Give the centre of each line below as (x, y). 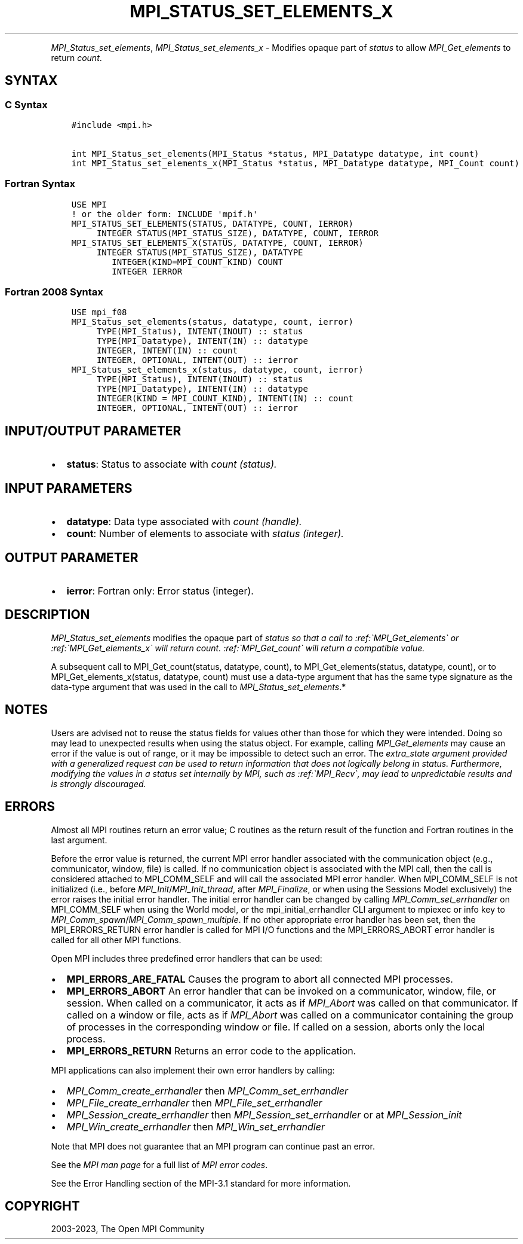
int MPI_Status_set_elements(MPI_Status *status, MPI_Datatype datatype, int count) (275, 153)
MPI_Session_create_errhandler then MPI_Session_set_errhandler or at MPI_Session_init (264, 1115)
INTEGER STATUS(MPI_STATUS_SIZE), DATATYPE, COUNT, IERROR (237, 233)
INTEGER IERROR (147, 271)
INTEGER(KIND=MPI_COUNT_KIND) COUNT (197, 262)
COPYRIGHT (42, 1206)
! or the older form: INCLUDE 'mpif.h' (164, 214)
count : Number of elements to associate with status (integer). (205, 534)
